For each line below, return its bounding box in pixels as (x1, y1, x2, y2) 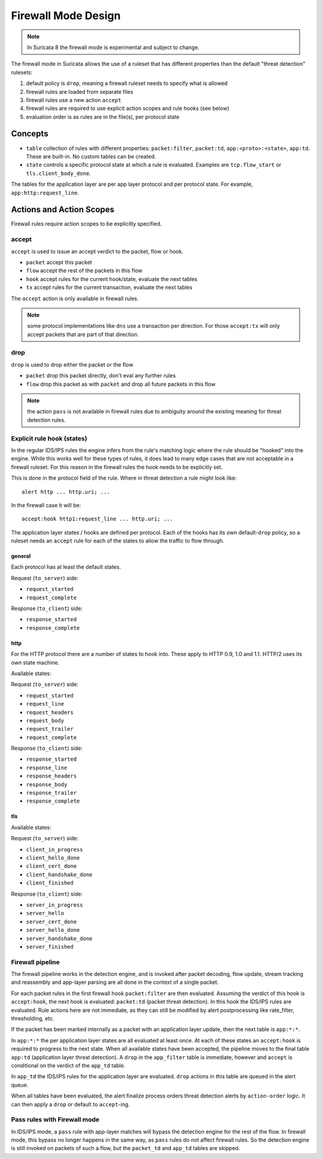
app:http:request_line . (11, 189, 80, 196)
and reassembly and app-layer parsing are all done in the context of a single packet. (11, 978, 219, 986)
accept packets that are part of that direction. (27, 331, 139, 338)
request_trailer (26, 725, 74, 733)
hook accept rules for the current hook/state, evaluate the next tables (26, 275, 197, 282)
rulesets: (11, 69, 33, 76)
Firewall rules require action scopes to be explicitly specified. (11, 220, 162, 227)
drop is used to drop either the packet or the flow (11, 361, 134, 368)
